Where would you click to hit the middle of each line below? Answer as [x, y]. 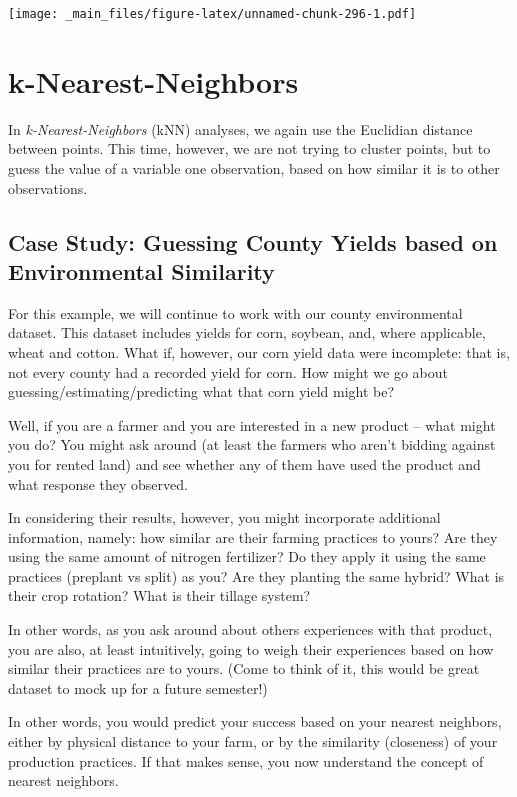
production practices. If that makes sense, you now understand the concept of [246, 760]
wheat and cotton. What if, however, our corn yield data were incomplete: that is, [259, 351]
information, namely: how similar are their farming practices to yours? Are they [253, 536]
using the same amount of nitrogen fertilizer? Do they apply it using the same [247, 556]
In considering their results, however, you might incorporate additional [224, 517]
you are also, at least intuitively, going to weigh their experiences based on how [251, 648]
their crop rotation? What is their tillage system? [159, 595]
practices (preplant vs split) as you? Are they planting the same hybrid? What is [256, 575]
